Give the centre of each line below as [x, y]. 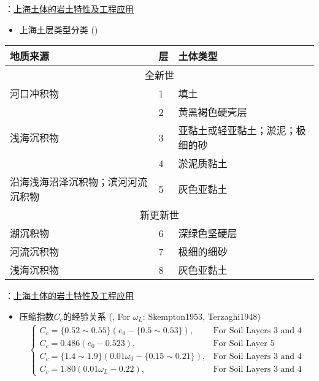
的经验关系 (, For [96, 316]
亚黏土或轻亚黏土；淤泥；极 [242, 130]
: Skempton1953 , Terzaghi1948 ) [202, 316]
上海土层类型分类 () [59, 29]
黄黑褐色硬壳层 [213, 112]
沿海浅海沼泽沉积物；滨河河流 [79, 182]
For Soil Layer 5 [244, 343]
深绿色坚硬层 [208, 233]
